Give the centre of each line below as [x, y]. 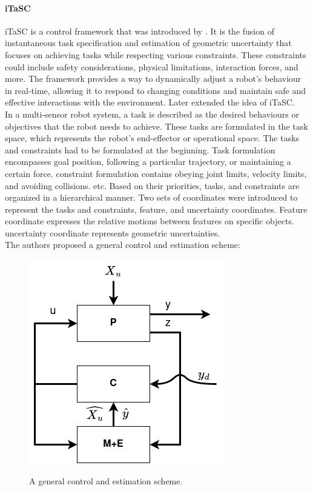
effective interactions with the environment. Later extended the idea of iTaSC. [150, 102]
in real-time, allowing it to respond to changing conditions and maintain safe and [155, 90]
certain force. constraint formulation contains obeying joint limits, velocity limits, [156, 173]
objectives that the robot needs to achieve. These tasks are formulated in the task [156, 126]
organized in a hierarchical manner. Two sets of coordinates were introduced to [151, 197]
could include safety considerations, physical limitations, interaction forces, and [152, 66]
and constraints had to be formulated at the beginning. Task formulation [140, 149]
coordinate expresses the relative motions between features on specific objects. [150, 221]
